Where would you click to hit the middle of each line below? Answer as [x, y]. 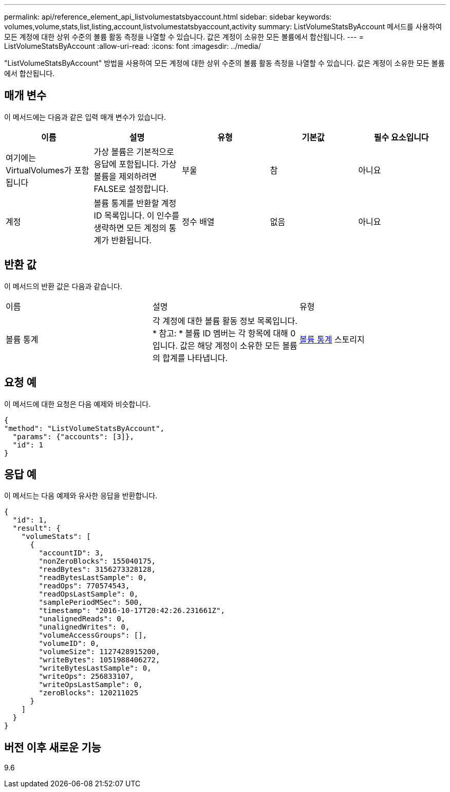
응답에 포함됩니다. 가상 [135, 164]
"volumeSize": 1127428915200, [99, 652]
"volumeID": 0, [69, 644]
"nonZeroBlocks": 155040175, [97, 561]
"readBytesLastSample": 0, [93, 578]
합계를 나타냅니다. [195, 358]
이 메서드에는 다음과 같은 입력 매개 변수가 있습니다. [85, 117]
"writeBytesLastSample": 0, [95, 668]
